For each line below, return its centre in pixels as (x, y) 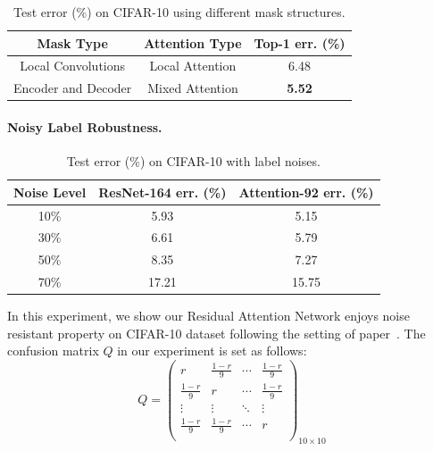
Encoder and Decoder (73, 88)
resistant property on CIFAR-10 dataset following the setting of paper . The (216, 333)
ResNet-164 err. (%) (162, 192)
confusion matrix (53, 351)
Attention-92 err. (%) (306, 192)
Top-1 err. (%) (300, 42)
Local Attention (193, 66)
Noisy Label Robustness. (85, 126)
